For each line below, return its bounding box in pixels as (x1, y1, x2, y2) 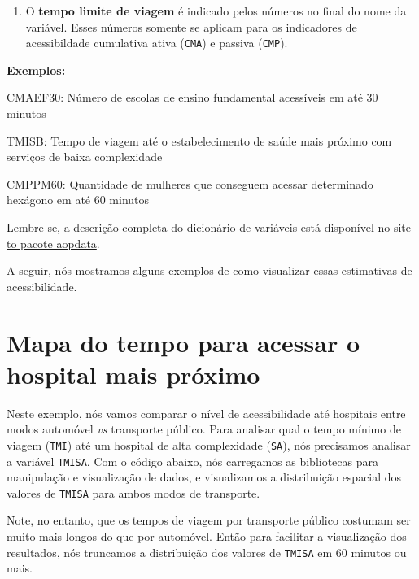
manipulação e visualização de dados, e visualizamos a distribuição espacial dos (7, 468, 402, 485)
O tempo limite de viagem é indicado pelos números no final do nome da (25, 2, 407, 19)
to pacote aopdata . (7, 234, 100, 251)
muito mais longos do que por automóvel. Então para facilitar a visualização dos (7, 528, 407, 545)
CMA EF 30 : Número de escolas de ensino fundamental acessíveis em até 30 (7, 89, 378, 106)
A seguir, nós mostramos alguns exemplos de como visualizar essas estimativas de (7, 262, 412, 279)
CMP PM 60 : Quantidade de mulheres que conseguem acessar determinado (7, 175, 373, 192)
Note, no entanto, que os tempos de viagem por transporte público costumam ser (7, 512, 411, 529)
